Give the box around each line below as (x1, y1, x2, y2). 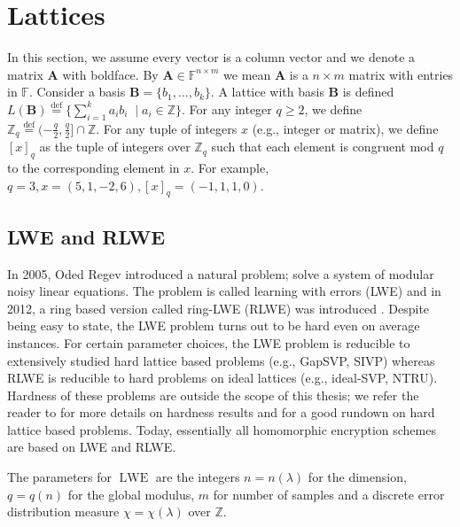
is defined (342, 82, 394, 101)
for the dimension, (308, 468, 407, 486)
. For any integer (182, 99, 272, 118)
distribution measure (7, 502, 120, 521)
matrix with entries (348, 65, 454, 83)
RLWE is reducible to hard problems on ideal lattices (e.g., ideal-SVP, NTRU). (7, 368, 438, 387)
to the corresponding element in (7, 158, 180, 176)
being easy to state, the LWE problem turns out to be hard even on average (7, 316, 420, 335)
